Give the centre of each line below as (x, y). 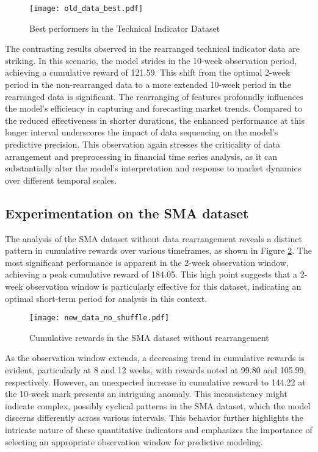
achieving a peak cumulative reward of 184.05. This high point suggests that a (151, 274)
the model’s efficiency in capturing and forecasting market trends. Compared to (154, 108)
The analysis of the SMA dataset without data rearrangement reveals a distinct (154, 238)
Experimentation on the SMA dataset (127, 213)
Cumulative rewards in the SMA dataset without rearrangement (149, 337)
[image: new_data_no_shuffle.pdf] (99, 318)
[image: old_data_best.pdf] (86, 9)
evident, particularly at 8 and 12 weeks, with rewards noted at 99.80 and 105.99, (156, 369)
